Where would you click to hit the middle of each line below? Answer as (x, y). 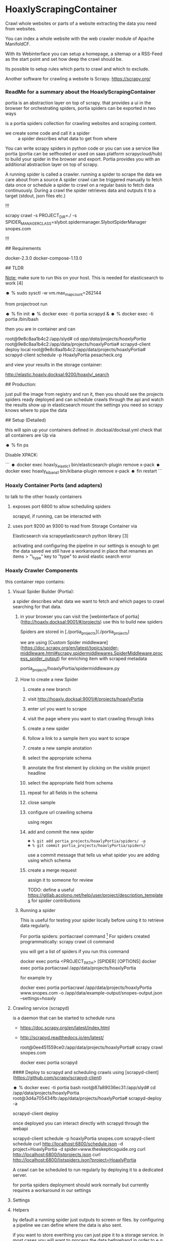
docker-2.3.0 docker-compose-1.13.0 (44, 258)
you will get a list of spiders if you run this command (74, 951)
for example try (36, 977)
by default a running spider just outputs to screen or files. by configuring (88, 1219)
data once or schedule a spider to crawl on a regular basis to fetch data (80, 185)
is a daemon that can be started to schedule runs (64, 1018)
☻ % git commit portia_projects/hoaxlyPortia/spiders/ (87, 846)
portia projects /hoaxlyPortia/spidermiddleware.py (70, 669)
